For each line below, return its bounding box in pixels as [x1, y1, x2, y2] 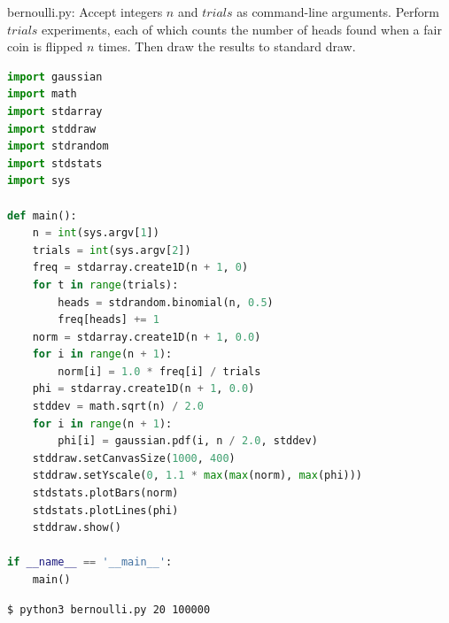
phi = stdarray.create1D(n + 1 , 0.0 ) [32, 382, 255, 396]
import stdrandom [7, 140, 109, 153]
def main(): [7, 209, 77, 222]
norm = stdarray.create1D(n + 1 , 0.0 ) [32, 330, 261, 343]
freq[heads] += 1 [58, 313, 159, 327]
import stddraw [7, 122, 97, 135]
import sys [7, 174, 71, 188]
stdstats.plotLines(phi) [32, 504, 179, 517]
